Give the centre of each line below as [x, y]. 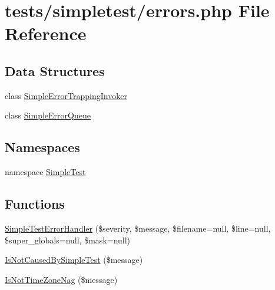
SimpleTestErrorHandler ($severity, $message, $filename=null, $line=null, [138, 228]
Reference [46, 33]
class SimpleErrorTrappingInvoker [66, 95]
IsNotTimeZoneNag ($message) [61, 279]
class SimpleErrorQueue [48, 115]
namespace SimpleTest [45, 172]
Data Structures [55, 70]
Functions [35, 204]
